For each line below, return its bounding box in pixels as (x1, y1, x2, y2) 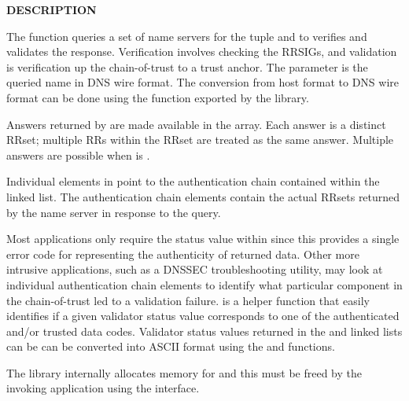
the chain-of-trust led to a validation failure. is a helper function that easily (6, 292, 370, 308)
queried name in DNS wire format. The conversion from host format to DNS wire (6, 74, 399, 90)
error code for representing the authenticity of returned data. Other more (6, 245, 359, 262)
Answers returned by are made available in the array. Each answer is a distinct (6, 116, 386, 132)
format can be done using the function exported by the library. (6, 89, 309, 105)
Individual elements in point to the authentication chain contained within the (6, 173, 380, 189)
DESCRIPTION (6, 2, 97, 17)
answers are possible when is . (6, 146, 150, 163)
